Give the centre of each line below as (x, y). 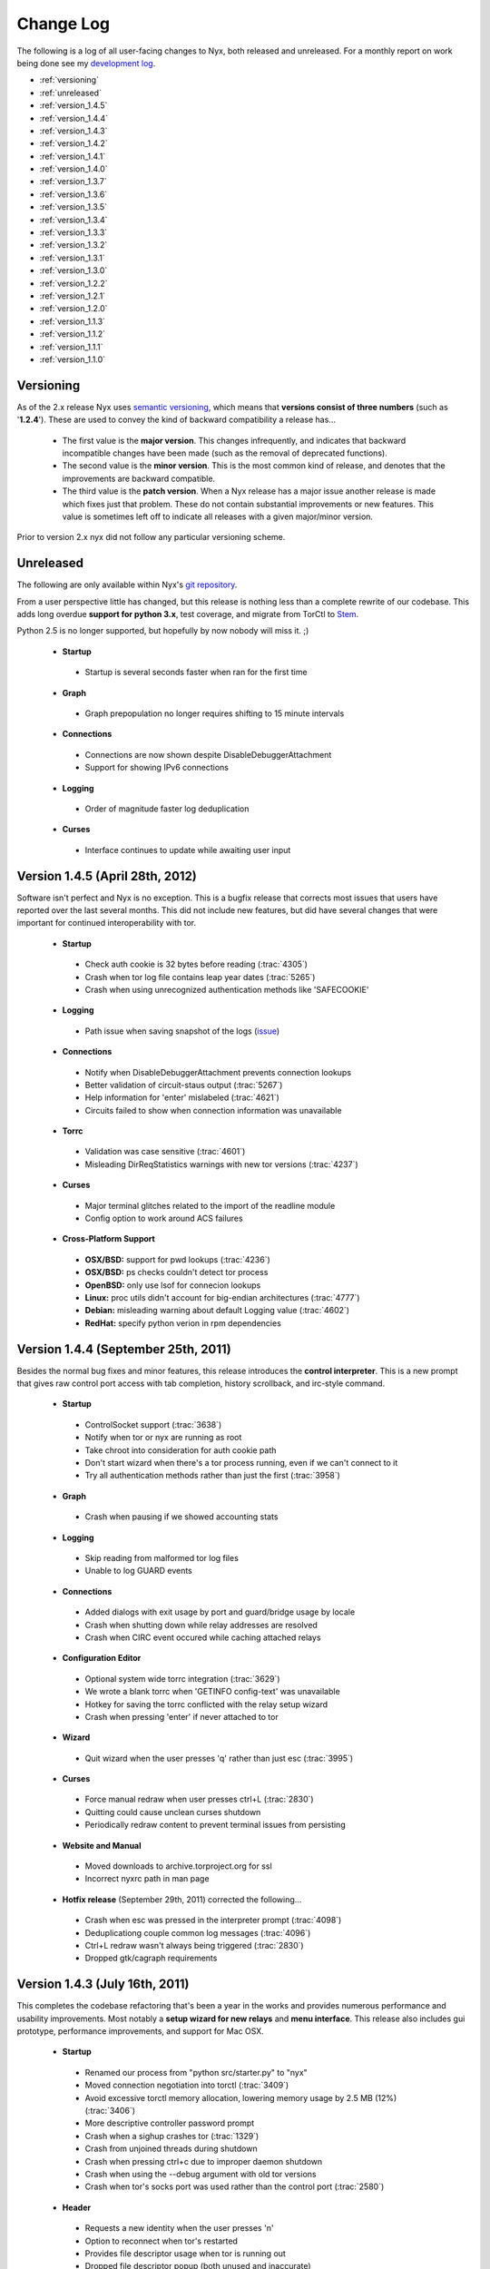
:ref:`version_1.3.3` (73, 232)
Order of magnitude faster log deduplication (167, 809)
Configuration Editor (102, 1658)
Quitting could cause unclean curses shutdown (173, 1812)
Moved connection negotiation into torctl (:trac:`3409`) (187, 2085)
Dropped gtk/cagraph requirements (151, 1958)
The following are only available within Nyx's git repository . (127, 584)
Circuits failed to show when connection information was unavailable (213, 1110)
